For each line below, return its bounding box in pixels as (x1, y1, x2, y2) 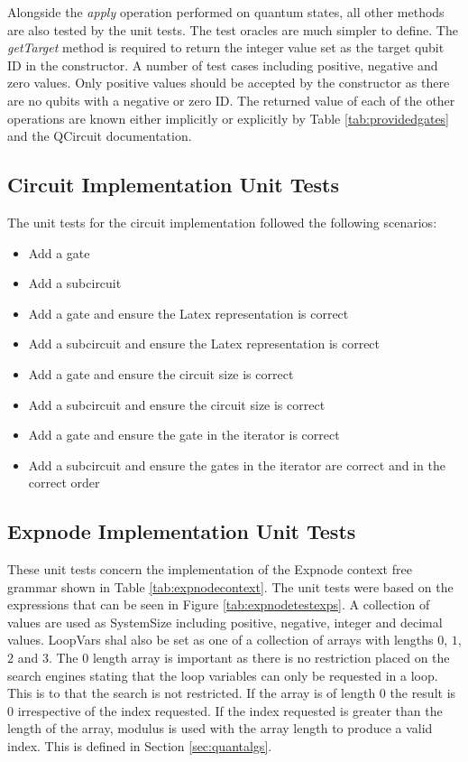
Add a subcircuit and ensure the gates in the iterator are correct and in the (28, 455, 445, 474)
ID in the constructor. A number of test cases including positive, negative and (7, 55, 438, 74)
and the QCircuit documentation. (7, 126, 192, 145)
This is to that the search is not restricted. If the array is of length (7, 683, 376, 702)
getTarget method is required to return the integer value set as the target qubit (7, 38, 445, 57)
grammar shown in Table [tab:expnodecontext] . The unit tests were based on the (7, 577, 454, 596)
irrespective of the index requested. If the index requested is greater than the (17, 701, 443, 720)
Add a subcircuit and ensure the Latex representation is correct (28, 334, 381, 353)
